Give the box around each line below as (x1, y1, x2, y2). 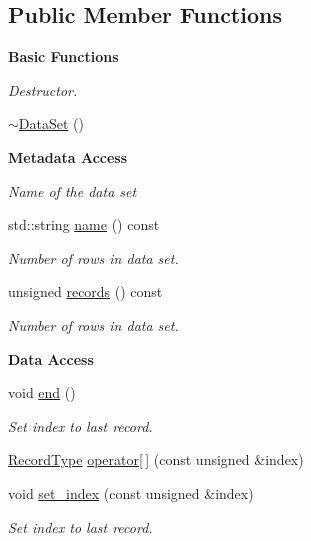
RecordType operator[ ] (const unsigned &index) (8, 449, 304, 470)
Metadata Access (8, 146, 128, 167)
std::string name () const (8, 214, 160, 235)
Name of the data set (8, 180, 137, 201)
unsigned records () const (8, 281, 163, 302)
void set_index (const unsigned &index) (8, 482, 254, 503)
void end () (8, 382, 76, 403)
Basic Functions (8, 46, 119, 67)
